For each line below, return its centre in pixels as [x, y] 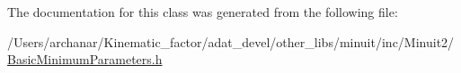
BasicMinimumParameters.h [85, 59]
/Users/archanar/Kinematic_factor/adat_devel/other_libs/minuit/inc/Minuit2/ [231, 41]
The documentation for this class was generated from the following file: [203, 12]
